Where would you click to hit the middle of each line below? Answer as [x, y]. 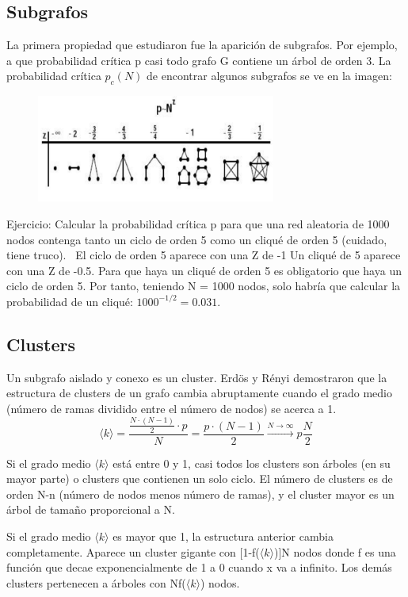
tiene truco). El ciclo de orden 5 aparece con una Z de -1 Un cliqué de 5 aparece [204, 255]
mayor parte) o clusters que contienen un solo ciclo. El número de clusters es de [200, 478]
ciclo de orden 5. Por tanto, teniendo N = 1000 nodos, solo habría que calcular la [204, 286]
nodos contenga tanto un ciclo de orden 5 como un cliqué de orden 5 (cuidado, [197, 239]
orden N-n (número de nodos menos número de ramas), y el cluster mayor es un [200, 494]
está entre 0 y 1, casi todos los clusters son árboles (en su [252, 463]
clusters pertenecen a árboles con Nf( [96, 582]
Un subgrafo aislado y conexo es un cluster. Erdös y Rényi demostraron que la [197, 377]
